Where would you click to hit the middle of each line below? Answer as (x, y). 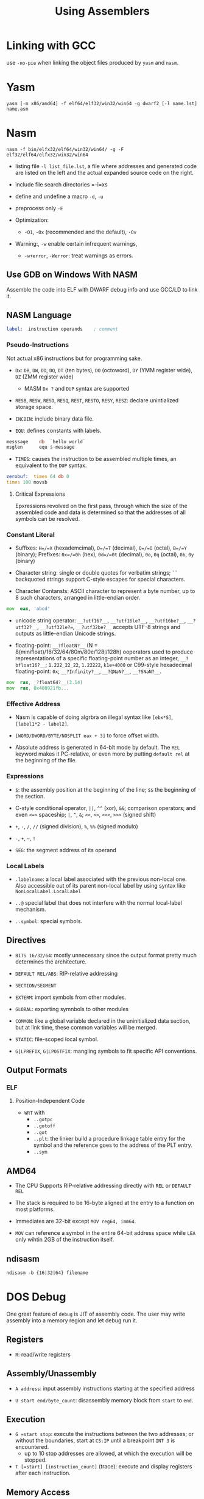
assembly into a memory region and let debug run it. (72, 1320)
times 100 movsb (27, 482)
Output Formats (37, 1070)
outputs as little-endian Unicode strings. (65, 633)
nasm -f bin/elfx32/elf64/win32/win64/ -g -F (65, 149)
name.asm (17, 109)
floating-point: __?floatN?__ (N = (56, 646)
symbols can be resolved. (47, 519)
